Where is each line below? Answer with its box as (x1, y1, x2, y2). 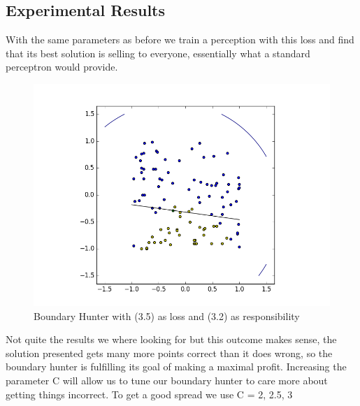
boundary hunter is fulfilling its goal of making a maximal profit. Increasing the (6, 359, 347, 374)
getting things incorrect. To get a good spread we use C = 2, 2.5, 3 (6, 386, 293, 401)
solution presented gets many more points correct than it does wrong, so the (6, 345, 333, 360)
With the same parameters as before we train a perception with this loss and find (6, 32, 354, 47)
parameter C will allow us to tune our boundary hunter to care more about (6, 372, 328, 387)
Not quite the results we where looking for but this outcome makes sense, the (6, 332, 337, 347)
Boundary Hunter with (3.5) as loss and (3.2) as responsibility (34, 308, 300, 323)
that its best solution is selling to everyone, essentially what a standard (6, 45, 310, 60)
